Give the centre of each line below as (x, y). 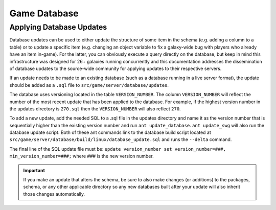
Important (34, 170)
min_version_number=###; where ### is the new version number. (82, 156)
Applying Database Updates (58, 27)
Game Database (44, 13)
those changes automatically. (54, 194)
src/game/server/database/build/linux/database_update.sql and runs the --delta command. (121, 139)
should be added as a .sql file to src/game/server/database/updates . (89, 85)
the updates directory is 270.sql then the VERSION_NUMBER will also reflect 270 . (95, 109)
